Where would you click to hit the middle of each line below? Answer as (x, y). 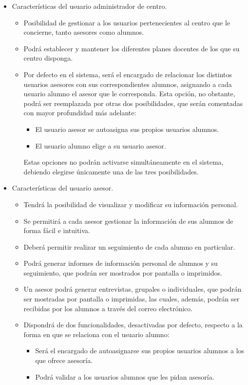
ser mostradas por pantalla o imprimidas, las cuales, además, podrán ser (132, 299)
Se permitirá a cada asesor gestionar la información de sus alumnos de (128, 221)
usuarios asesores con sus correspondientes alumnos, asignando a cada (128, 84)
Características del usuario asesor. (63, 188)
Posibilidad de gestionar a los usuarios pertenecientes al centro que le (127, 22)
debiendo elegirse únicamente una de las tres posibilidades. (111, 171)
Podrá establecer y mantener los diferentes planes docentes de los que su (132, 48)
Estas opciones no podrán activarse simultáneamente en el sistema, (124, 162)
